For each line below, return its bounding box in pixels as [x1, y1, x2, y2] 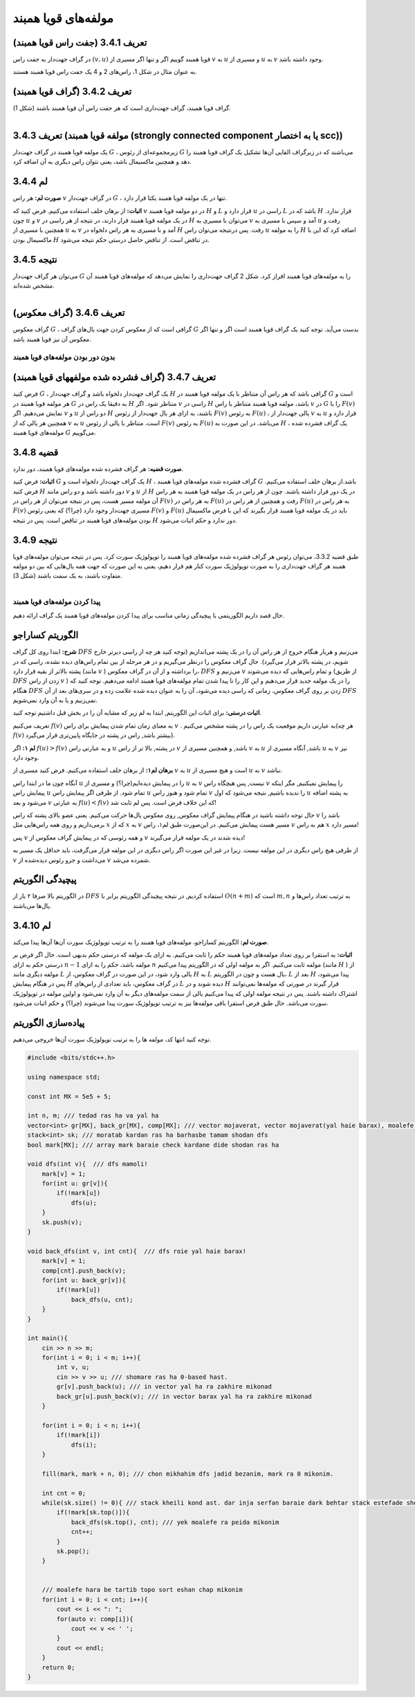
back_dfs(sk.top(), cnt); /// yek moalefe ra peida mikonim [71, 1518, 279, 1526]
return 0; [41, 1663, 75, 1671]
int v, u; [56, 1363, 90, 1371]
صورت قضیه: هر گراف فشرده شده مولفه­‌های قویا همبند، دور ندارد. [12, 464, 183, 473]
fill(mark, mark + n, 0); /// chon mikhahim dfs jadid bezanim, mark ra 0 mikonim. [41, 1469, 334, 1478]
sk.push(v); [41, 1218, 83, 1226]
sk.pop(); [56, 1547, 90, 1555]
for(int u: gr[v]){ [41, 1180, 109, 1187]
